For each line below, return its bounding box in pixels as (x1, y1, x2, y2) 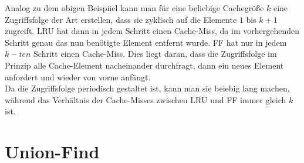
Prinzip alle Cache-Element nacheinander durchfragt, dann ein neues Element (5, 59, 284, 71)
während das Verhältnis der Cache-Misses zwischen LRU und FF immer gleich (5, 93, 286, 106)
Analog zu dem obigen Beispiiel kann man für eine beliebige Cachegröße (5, 2, 264, 13)
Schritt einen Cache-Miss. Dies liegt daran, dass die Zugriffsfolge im (33, 47, 277, 60)
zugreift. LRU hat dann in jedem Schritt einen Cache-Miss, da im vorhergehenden (5, 25, 299, 37)
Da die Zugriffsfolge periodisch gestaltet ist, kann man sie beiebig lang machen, (5, 82, 290, 94)
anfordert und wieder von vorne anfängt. (5, 70, 151, 83)
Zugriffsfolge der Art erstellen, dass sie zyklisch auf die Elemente (5, 13, 237, 25)
